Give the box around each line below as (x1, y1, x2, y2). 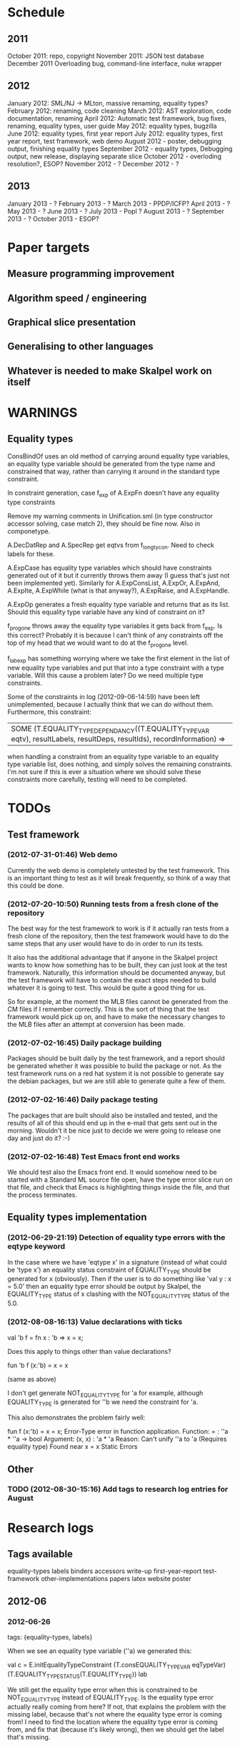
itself (7, 376, 31, 388)
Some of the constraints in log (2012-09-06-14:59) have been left (7, 692, 200, 700)
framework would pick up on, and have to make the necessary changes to (7, 1013, 226, 1021)
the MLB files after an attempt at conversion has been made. (7, 1020, 186, 1029)
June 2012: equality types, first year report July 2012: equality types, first (7, 129, 224, 138)
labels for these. (7, 550, 55, 558)
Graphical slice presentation (7, 316, 136, 328)
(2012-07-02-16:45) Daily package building (7, 1038, 162, 1048)
